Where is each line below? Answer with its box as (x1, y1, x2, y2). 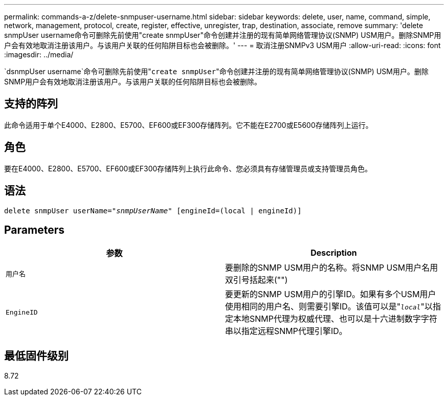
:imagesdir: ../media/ (4, 50, 74, 59)
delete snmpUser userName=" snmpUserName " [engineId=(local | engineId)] (4, 206, 302, 215)
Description (310, 248, 357, 258)
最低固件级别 (4, 349, 69, 362)
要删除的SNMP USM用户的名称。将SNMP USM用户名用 (225, 262, 438, 273)
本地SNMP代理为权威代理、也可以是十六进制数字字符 (233, 314, 437, 324)
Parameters (4, 223, 64, 236)
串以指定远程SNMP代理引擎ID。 (225, 326, 347, 337)
